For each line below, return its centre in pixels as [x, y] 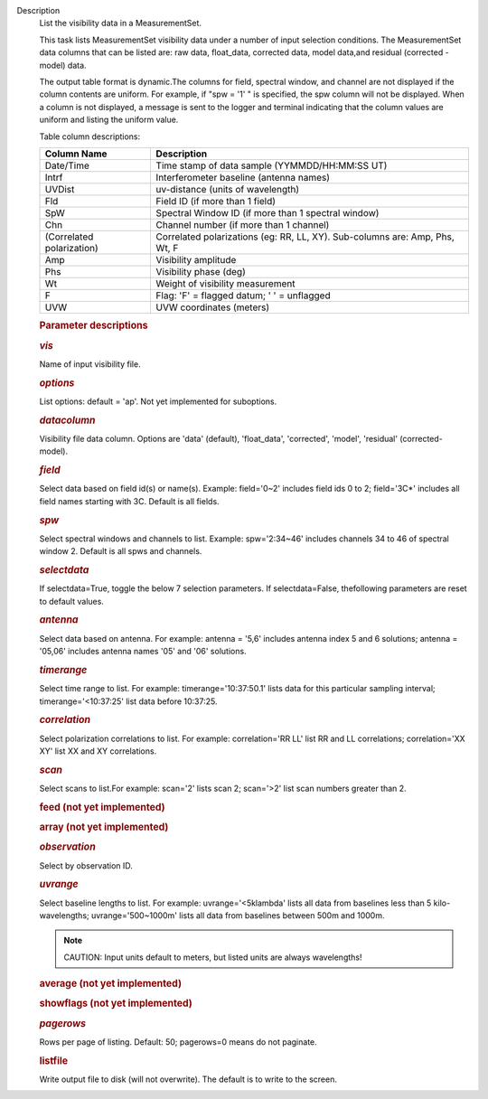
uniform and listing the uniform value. [109, 120]
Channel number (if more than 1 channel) [243, 224]
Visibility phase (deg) [201, 271]
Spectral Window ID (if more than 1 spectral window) [267, 212]
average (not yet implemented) [111, 983]
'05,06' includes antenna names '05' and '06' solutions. [143, 652]
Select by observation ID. [86, 865]
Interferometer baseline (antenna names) [243, 177]
